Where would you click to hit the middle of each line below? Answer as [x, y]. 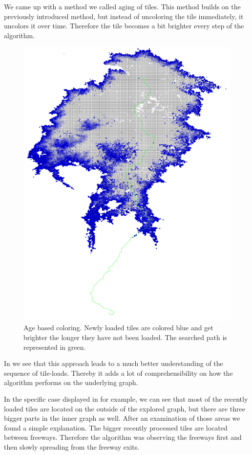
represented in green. [55, 347]
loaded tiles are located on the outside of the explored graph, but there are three [125, 408]
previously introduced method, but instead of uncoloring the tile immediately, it [124, 16]
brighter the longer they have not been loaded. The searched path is [125, 337]
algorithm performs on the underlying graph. [71, 382]
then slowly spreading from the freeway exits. [72, 447]
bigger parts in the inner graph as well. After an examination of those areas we [122, 418]
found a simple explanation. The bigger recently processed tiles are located [116, 427]
